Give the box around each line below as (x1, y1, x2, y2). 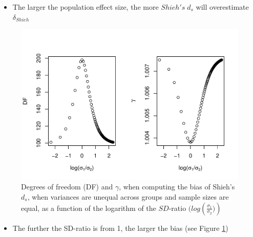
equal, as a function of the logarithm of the (21, 202, 156, 213)
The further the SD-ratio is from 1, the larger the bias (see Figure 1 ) (12, 222, 228, 233)
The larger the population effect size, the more (12, 2, 159, 12)
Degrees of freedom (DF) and (21, 181, 113, 192)
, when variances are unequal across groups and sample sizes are (27, 191, 229, 202)
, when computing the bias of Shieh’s (119, 181, 235, 192)
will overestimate (196, 2, 249, 12)
